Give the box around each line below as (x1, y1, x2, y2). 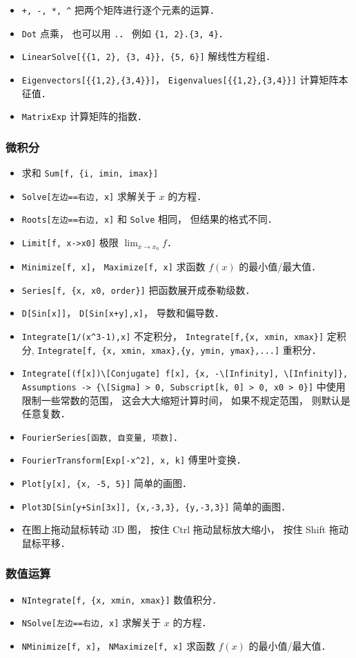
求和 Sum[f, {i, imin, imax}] (21, 166, 159, 180)
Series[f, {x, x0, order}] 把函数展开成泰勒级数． (21, 282, 255, 297)
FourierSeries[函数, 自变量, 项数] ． (21, 429, 184, 443)
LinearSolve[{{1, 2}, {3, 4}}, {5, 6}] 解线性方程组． (21, 49, 276, 63)
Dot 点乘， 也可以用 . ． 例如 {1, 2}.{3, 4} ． (21, 26, 228, 40)
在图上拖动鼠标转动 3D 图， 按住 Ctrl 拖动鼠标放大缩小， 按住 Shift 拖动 (21, 522, 348, 537)
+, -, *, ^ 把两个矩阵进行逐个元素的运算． (21, 3, 220, 17)
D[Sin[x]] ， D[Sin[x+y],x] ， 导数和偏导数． (21, 306, 224, 320)
